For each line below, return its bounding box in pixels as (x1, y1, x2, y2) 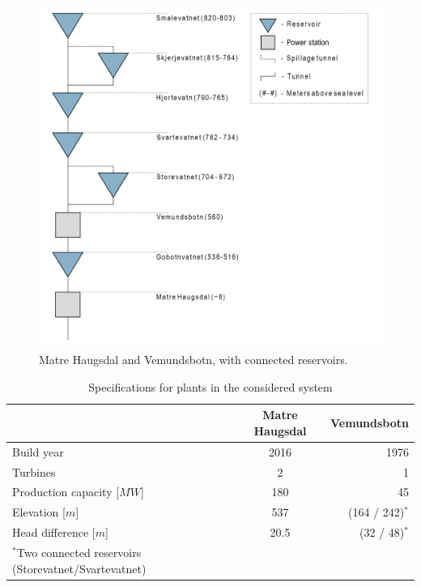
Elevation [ (12, 503, 66, 521)
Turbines (12, 463, 56, 480)
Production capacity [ (12, 483, 120, 500)
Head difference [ (12, 524, 96, 541)
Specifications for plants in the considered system (88, 378, 333, 395)
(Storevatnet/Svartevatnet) (12, 559, 147, 576)
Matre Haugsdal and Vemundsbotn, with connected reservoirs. (39, 351, 348, 368)
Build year (12, 443, 64, 460)
